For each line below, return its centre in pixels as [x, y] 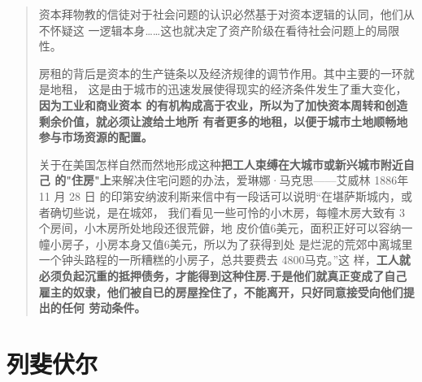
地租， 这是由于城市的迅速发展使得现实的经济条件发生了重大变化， [228, 89]
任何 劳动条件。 [104, 308]
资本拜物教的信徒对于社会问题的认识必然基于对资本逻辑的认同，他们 [221, 14]
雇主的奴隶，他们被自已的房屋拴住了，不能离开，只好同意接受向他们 [221, 291]
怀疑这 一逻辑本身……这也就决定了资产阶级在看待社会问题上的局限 [225, 30]
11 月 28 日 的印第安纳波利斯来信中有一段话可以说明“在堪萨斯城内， [220, 195]
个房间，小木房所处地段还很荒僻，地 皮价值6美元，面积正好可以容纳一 [226, 228]
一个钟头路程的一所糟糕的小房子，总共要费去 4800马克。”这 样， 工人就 [224, 260]
